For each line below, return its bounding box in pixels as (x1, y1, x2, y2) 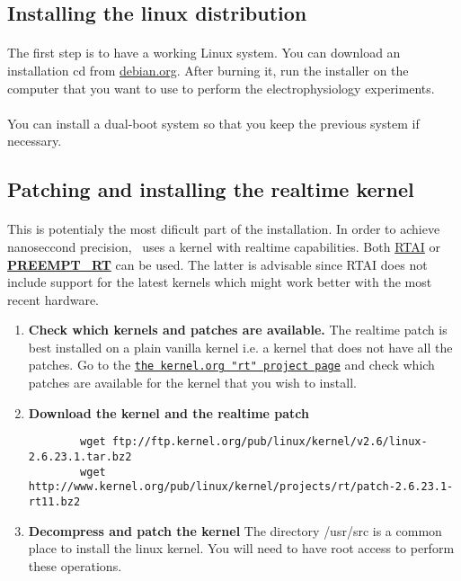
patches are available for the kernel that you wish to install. (28, 373, 357, 392)
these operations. (28, 556, 122, 575)
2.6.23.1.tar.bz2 (28, 450, 132, 463)
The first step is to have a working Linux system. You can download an (7, 43, 401, 62)
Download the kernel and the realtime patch (28, 403, 310, 422)
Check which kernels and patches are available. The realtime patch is (28, 320, 448, 339)
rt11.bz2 (28, 495, 81, 508)
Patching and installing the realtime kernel (7, 175, 414, 203)
